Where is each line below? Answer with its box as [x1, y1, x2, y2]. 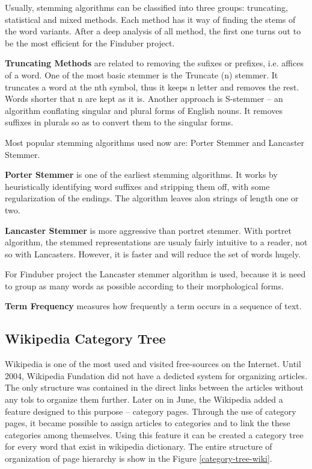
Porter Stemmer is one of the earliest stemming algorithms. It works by [5, 168, 278, 181]
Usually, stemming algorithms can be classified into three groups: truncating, [5, 1, 288, 13]
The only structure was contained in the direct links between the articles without [5, 381, 304, 394]
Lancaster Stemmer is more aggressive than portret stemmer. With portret [5, 224, 292, 236]
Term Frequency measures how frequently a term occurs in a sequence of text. [5, 300, 302, 312]
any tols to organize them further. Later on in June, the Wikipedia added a [5, 393, 283, 406]
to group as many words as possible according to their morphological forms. [5, 279, 284, 292]
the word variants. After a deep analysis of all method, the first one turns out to [5, 25, 301, 37]
